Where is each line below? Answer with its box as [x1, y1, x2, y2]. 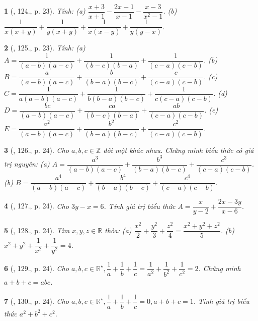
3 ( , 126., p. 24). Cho [4, 144, 69, 155]
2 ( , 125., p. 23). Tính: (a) [4, 42, 85, 53]
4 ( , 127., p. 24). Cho [4, 200, 69, 211]
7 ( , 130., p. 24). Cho [4, 295, 69, 306]
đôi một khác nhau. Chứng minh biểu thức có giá [103, 144, 254, 155]
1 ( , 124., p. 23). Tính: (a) [4, 6, 85, 16]
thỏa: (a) [105, 225, 132, 235]
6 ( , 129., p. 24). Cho [4, 262, 69, 273]
